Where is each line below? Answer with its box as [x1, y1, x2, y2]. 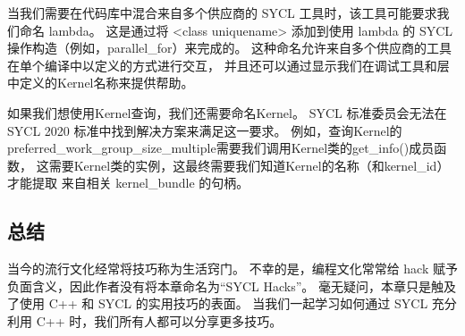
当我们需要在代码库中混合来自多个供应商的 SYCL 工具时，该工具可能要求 [7, 4, 437, 21]
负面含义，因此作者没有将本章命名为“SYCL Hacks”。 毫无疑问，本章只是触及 [7, 276, 456, 295]
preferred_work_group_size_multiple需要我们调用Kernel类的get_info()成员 [7, 139, 435, 157]
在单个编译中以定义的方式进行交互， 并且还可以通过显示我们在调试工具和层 [7, 55, 450, 74]
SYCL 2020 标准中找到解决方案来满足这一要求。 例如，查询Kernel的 [7, 121, 402, 139]
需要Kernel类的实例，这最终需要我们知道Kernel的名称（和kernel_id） [48, 155, 450, 174]
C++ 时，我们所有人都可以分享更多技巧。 [36, 311, 283, 330]
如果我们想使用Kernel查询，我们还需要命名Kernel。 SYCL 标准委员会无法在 [7, 103, 447, 122]
